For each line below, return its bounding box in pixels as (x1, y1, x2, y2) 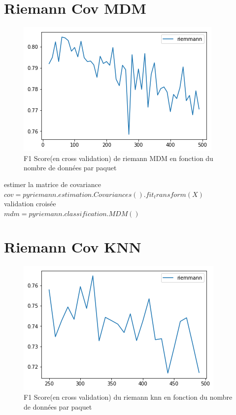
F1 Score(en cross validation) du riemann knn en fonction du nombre (24, 392, 233, 402)
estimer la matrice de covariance (4, 179, 101, 189)
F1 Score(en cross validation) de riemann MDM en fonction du (24, 153, 213, 163)
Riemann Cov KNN (4, 237, 141, 257)
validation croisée (4, 198, 56, 209)
